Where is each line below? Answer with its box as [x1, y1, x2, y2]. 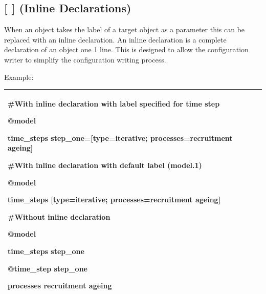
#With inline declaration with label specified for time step [8, 98, 220, 109]
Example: [4, 71, 34, 82]
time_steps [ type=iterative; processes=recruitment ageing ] [8, 194, 221, 205]
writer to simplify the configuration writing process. [4, 54, 166, 65]
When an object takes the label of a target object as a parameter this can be [4, 24, 245, 35]
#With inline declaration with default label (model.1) [8, 160, 202, 171]
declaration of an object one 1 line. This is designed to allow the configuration [4, 44, 249, 55]
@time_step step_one [8, 263, 87, 274]
